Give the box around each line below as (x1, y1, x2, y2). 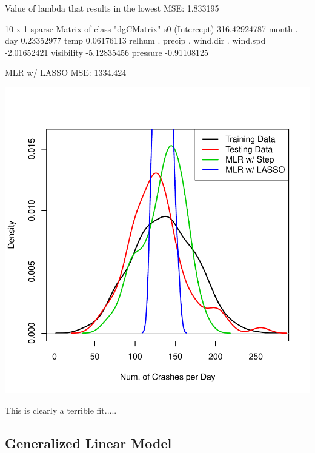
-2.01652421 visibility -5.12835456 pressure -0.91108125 (5, 45, 208, 58)
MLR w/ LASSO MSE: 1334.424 (5, 66, 127, 79)
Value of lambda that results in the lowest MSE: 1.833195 (5, 2, 219, 14)
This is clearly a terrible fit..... (5, 403, 117, 416)
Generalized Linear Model (5, 433, 172, 452)
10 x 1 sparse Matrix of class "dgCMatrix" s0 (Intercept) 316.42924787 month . (5, 22, 298, 35)
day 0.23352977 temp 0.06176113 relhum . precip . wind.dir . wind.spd (5, 34, 266, 47)
